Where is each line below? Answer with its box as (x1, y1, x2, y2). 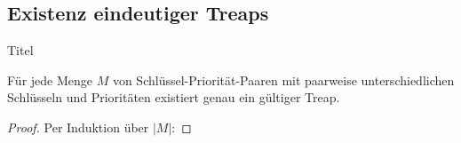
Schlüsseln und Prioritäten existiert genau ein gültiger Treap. (7, 88, 340, 107)
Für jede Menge (7, 70, 92, 89)
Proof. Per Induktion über (7, 117, 149, 136)
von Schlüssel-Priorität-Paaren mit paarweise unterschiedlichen (112, 70, 455, 89)
